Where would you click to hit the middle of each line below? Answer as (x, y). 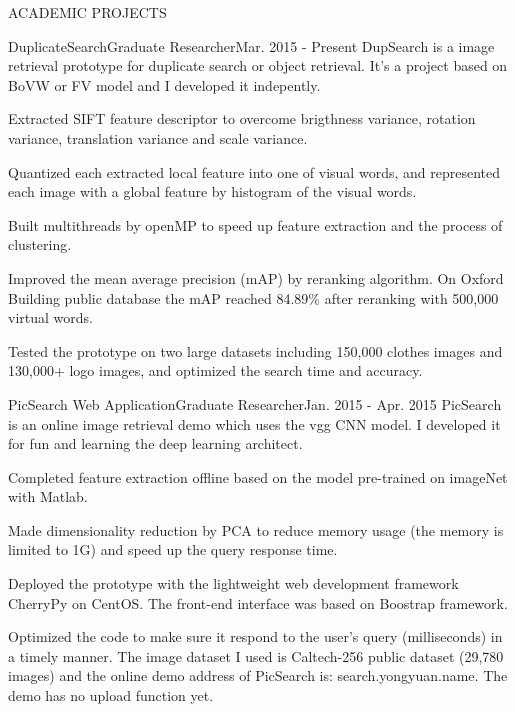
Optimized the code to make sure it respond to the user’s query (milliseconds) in (255, 636)
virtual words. (50, 317)
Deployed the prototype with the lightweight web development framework (233, 583)
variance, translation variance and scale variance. (158, 137)
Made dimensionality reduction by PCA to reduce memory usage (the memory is (256, 529)
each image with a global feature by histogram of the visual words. (212, 191)
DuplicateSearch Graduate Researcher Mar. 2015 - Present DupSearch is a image (251, 45)
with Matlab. (48, 496)
